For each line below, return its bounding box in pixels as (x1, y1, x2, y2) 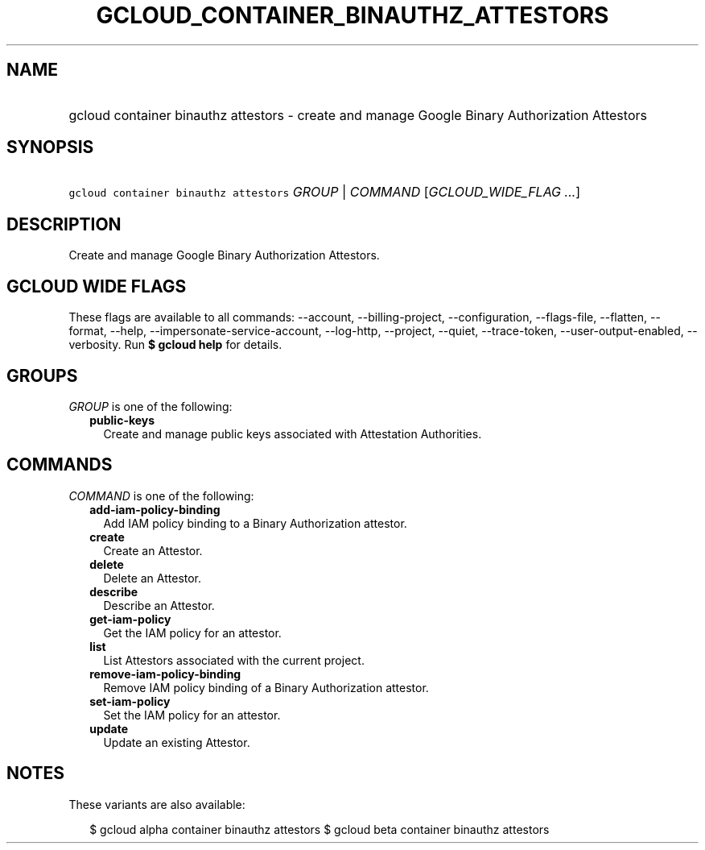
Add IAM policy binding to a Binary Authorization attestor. (103, 516, 407, 530)
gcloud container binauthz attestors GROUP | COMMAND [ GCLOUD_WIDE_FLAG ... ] (68, 184, 581, 201)
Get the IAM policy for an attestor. (103, 625, 282, 640)
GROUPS (6, 365, 78, 386)
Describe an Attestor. (103, 598, 215, 612)
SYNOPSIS (6, 137, 94, 158)
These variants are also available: (68, 797, 245, 811)
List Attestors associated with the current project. (103, 653, 365, 667)
